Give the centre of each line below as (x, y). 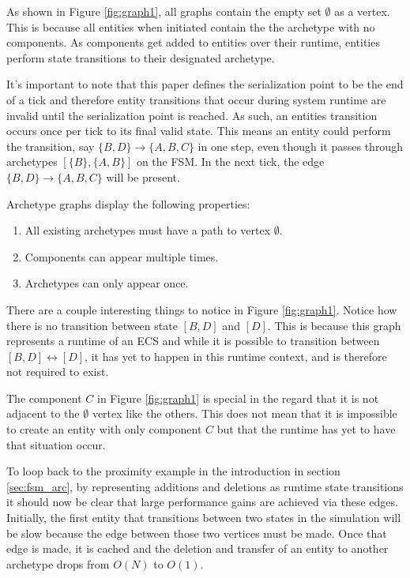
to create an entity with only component (104, 429)
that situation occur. (56, 444)
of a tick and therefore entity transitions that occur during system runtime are (196, 99)
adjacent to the (43, 413)
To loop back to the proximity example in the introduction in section (173, 471)
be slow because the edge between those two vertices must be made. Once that (197, 533)
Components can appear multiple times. (122, 256)
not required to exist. (58, 372)
